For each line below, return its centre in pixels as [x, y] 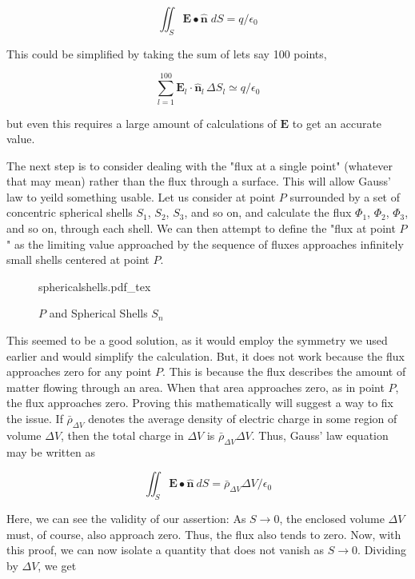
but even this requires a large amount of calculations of [142, 123]
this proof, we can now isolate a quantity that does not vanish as [166, 550]
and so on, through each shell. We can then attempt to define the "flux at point [201, 228]
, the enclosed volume [332, 518]
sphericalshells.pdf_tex [95, 286]
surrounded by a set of [345, 196]
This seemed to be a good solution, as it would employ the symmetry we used [197, 340]
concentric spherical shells [70, 212]
